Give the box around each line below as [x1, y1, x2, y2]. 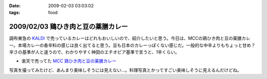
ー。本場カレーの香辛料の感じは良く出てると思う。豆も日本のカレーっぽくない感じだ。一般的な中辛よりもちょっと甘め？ [9, 42, 256, 48]
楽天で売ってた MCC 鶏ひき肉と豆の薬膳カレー [21, 58, 117, 64]
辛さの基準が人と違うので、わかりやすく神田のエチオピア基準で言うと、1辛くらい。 [9, 49, 180, 55]
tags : [9, 10, 20, 16]
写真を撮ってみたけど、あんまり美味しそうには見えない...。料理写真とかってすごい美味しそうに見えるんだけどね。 [9, 67, 242, 73]
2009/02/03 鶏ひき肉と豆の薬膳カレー [9, 23, 128, 31]
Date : [9, 3, 21, 8]
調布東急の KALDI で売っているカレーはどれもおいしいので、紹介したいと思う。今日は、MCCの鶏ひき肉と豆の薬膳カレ [9, 35, 251, 41]
